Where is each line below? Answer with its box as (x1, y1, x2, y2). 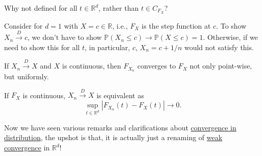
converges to (137, 60, 176, 71)
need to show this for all (4, 41, 80, 52)
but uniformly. (4, 71, 49, 82)
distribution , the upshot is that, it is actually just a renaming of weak (4, 132, 223, 143)
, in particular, (84, 41, 130, 52)
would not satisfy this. (184, 41, 254, 52)
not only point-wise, (189, 60, 252, 71)
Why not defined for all (4, 3, 78, 13)
